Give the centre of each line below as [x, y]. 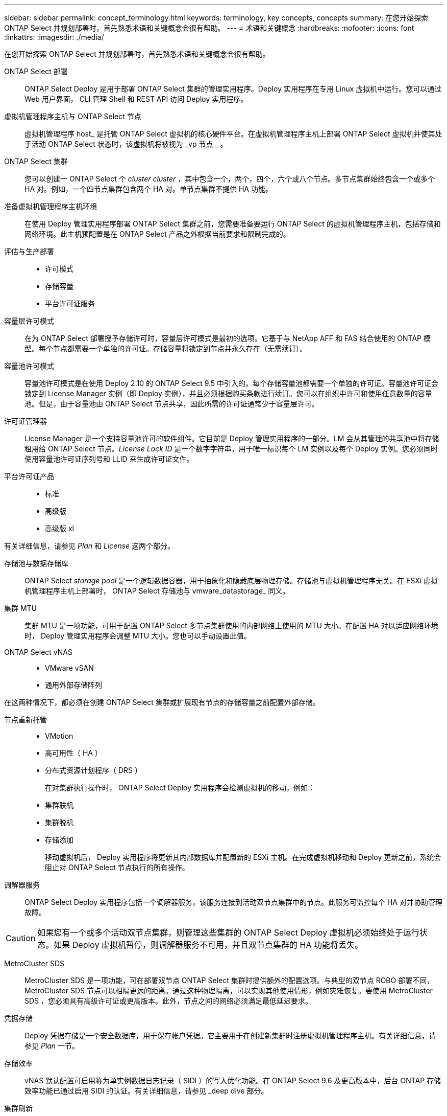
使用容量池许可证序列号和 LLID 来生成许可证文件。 [109, 459]
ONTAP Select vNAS [38, 652]
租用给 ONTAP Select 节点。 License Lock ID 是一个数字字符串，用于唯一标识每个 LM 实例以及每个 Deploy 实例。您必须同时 [231, 449]
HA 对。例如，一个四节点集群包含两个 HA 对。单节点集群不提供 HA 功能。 [148, 189]
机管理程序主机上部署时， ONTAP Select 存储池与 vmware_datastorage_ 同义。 [157, 591]
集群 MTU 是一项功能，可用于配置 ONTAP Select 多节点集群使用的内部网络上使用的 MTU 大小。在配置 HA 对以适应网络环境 [231, 625]
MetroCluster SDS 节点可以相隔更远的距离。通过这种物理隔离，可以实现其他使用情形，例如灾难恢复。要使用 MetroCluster [229, 990]
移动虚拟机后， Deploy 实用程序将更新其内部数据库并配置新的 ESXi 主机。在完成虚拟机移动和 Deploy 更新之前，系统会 [243, 857]
